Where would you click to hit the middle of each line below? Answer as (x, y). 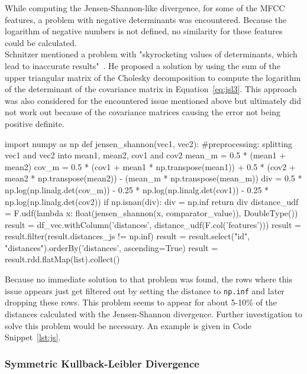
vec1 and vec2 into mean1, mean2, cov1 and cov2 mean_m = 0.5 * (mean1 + (146, 155)
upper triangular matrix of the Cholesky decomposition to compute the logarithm (153, 77)
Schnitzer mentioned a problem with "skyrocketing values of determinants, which (151, 54)
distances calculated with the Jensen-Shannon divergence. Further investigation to (153, 313)
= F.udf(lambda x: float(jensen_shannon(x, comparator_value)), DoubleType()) (151, 213)
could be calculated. (41, 42)
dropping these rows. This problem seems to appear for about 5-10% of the (141, 302)
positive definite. (35, 123)
